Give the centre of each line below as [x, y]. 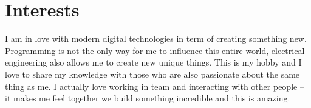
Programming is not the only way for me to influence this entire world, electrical [155, 50]
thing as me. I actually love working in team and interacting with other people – [155, 86]
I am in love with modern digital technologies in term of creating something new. [156, 39]
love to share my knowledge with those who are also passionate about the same [152, 74]
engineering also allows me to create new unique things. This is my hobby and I [153, 62]
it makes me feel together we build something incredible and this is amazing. [148, 98]
